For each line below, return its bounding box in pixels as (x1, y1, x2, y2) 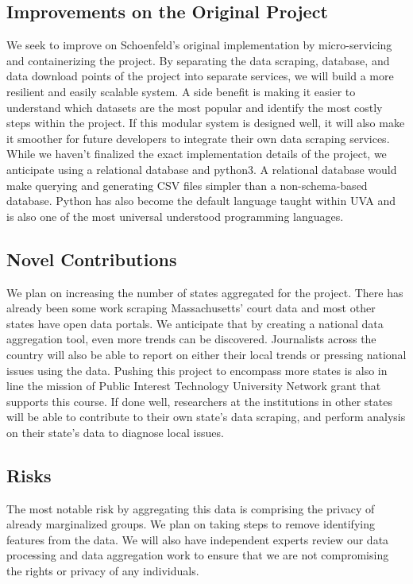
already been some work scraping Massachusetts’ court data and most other (6, 300, 376, 316)
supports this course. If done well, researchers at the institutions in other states (6, 393, 392, 409)
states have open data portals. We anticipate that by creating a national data (6, 315, 384, 331)
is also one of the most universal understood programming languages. (6, 207, 344, 224)
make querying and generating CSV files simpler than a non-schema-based (6, 176, 368, 193)
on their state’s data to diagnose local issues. (6, 423, 224, 440)
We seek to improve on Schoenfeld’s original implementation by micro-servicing (6, 37, 392, 53)
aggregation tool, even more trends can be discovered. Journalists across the (6, 331, 376, 347)
